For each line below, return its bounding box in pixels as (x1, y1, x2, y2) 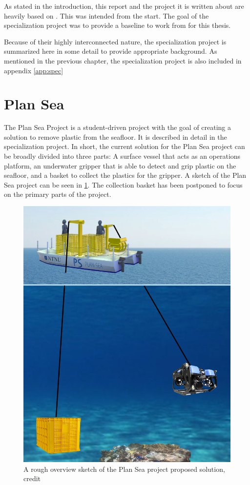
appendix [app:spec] (4, 65, 63, 75)
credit (23, 473, 41, 484)
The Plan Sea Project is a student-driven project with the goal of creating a (4, 122, 231, 132)
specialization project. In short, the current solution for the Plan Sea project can (4, 141, 245, 151)
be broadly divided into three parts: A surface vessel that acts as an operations (4, 151, 241, 161)
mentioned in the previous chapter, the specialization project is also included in (4, 55, 242, 65)
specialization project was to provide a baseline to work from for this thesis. (4, 20, 231, 30)
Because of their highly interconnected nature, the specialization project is (4, 36, 227, 46)
